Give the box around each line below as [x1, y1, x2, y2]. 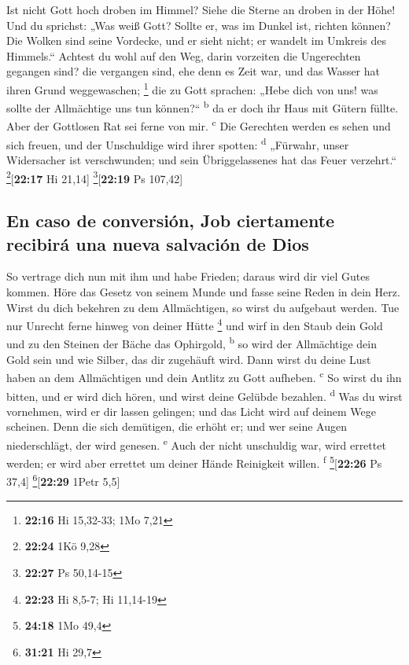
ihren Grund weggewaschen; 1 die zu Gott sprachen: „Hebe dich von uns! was [6, 79, 378, 97]
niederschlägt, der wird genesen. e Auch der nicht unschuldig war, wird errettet [6, 434, 386, 453]
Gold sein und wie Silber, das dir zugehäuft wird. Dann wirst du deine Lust [6, 351, 371, 367]
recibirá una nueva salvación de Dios [6, 231, 309, 255]
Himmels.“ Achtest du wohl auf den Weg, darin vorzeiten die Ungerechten [6, 47, 361, 64]
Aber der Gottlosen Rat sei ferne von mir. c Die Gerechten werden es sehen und [6, 116, 391, 134]
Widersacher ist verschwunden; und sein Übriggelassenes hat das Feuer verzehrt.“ [6, 151, 397, 167]
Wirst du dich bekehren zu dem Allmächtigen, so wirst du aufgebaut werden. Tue [6, 299, 400, 315]
